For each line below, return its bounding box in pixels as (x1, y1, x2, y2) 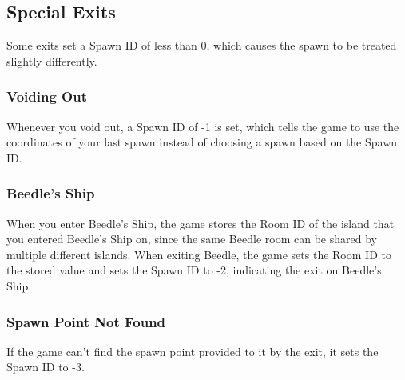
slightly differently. (6, 52, 97, 69)
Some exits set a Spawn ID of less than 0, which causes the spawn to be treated (6, 37, 397, 54)
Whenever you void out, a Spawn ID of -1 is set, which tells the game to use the (6, 118, 399, 134)
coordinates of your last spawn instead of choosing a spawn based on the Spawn (6, 134, 398, 150)
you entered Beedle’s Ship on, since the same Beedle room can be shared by (6, 230, 377, 247)
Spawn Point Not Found (6, 311, 166, 331)
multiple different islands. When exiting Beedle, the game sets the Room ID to (6, 246, 391, 262)
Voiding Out (6, 86, 87, 106)
